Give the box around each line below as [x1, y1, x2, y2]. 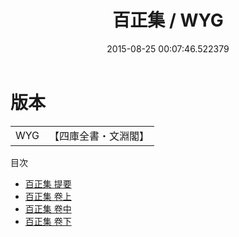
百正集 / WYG [112, 9, 224, 32]
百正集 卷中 [24, 202, 72, 215]
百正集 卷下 [24, 215, 72, 227]
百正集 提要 [24, 177, 72, 190]
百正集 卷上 [24, 190, 72, 202]
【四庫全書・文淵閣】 [49, 129, 150, 143]
